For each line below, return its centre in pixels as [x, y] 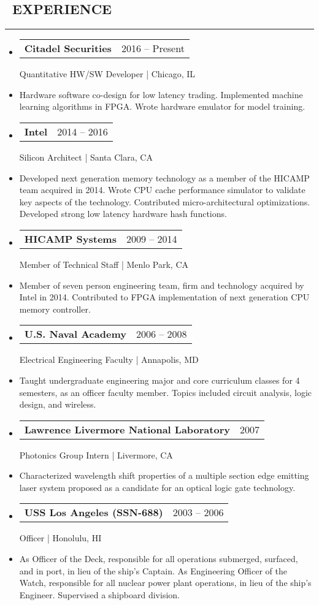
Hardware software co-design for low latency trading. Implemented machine [161, 94]
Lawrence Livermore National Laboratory [127, 429]
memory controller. [55, 309]
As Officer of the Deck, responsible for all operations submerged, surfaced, [159, 559]
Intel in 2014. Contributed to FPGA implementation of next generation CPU [164, 297]
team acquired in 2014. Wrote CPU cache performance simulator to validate [162, 190]
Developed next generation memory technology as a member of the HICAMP [164, 177]
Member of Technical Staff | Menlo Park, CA [104, 264]
